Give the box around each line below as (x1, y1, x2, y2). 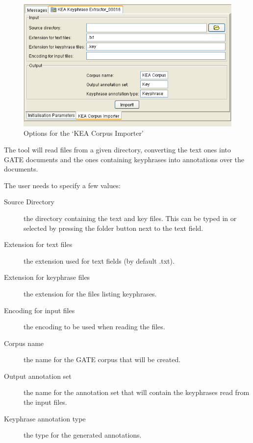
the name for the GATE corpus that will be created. (24, 354, 181, 365)
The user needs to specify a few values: (4, 180, 121, 190)
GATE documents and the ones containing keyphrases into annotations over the (4, 154, 244, 164)
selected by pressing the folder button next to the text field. (24, 222, 203, 233)
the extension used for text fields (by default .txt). (24, 255, 175, 266)
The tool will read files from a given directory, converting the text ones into (4, 144, 231, 154)
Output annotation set (4, 370, 72, 381)
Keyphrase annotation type (4, 413, 86, 423)
